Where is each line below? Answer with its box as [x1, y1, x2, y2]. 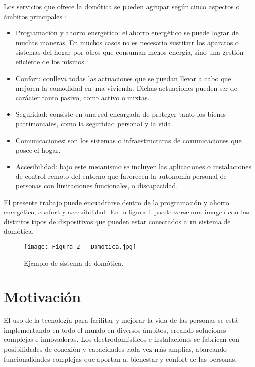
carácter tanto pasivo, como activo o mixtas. [15, 92, 150, 102]
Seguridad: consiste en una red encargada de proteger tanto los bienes [15, 109, 226, 119]
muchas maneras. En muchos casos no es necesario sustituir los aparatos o [15, 37, 239, 47]
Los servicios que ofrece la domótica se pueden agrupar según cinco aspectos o [4, 1, 240, 11]
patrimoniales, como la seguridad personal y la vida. [15, 118, 173, 128]
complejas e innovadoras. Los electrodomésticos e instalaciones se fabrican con [4, 334, 240, 344]
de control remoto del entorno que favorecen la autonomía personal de [15, 171, 227, 181]
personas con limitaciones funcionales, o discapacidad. [15, 180, 178, 190]
